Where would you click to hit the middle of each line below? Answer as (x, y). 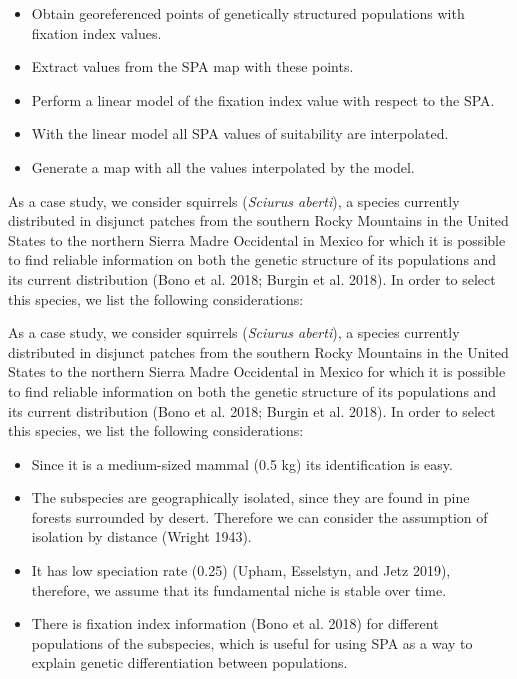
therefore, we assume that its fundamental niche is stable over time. (239, 589)
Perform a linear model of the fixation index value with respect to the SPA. (263, 99)
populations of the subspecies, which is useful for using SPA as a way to (252, 642)
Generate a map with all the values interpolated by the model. (223, 166)
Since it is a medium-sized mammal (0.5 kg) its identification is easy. (242, 463)
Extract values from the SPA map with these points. (192, 66)
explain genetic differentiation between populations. (189, 662)
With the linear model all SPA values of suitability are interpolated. (240, 133)
